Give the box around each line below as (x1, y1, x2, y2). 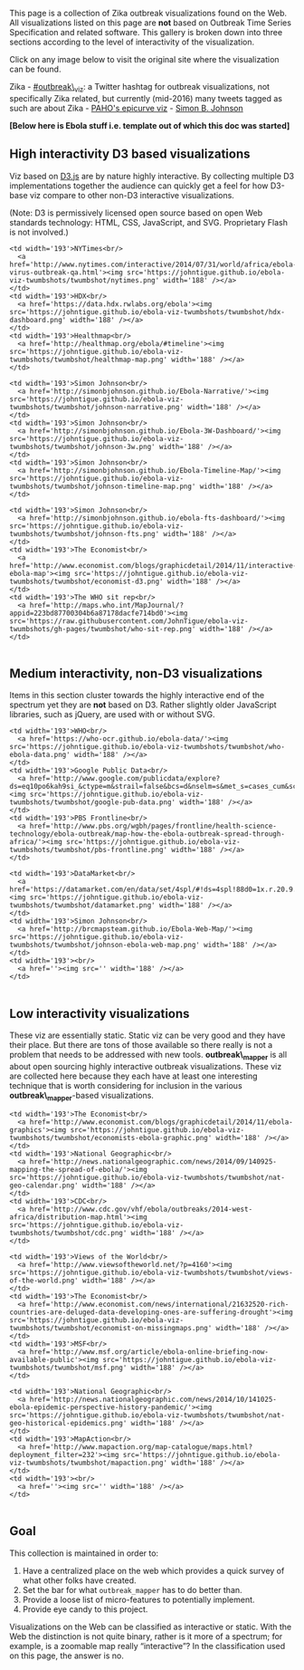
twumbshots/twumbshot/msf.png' (9, 1363, 128, 1372)
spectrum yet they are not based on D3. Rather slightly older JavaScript (9, 699, 278, 710)
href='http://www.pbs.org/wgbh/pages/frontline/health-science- (29, 821, 278, 831)
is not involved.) (9, 226, 70, 237)
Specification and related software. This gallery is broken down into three (9, 27, 283, 37)
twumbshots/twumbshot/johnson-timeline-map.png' (9, 482, 196, 491)
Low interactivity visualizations (9, 1005, 190, 1022)
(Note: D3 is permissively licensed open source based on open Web (9, 207, 263, 218)
